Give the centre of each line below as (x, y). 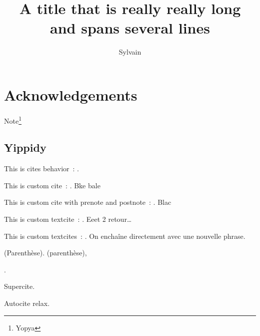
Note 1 (13, 120)
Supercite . (19, 286)
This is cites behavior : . (41, 169)
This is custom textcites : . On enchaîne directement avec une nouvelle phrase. (125, 236)
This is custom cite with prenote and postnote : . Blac (88, 202)
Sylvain (130, 52)
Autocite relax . (27, 303)
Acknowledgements (71, 94)
